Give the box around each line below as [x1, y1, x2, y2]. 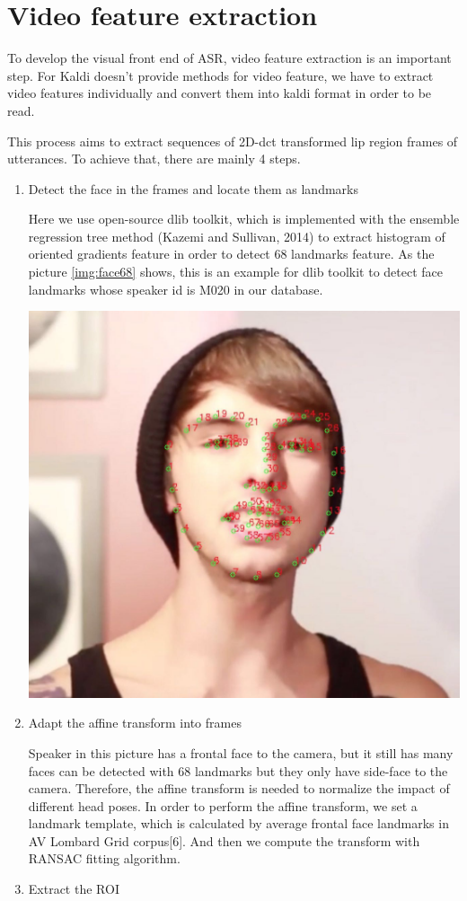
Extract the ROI [28, 879, 119, 898]
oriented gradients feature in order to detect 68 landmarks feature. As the [28, 244, 435, 263]
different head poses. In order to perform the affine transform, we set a [28, 796, 418, 815]
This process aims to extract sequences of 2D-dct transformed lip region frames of [7, 131, 458, 150]
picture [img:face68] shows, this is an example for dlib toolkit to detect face [28, 262, 444, 281]
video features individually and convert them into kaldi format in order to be [7, 84, 432, 102]
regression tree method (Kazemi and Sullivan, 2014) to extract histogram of [28, 226, 445, 245]
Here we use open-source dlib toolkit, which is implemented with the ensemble [28, 209, 460, 228]
